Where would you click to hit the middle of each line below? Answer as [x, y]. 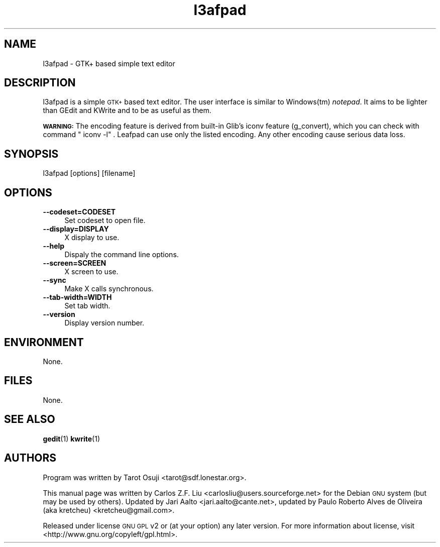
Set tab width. [87, 306]
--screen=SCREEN [75, 263]
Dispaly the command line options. [122, 255]
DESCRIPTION [40, 83]
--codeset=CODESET [79, 212]
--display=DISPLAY [76, 229]
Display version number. [104, 323]
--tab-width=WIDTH [77, 297]
